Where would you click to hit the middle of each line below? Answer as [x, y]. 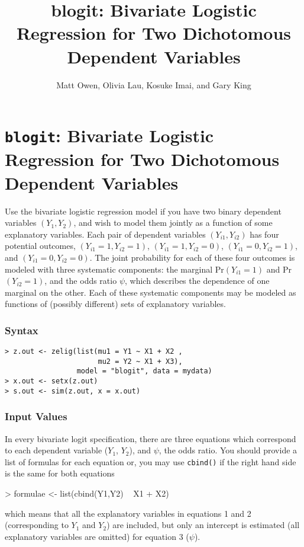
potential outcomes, [40, 246]
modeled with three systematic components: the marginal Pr [114, 269]
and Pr [279, 269]
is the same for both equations [60, 473]
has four [264, 234]
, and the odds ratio [81, 281]
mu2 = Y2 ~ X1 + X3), [140, 361]
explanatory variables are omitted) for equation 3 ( [97, 536]
